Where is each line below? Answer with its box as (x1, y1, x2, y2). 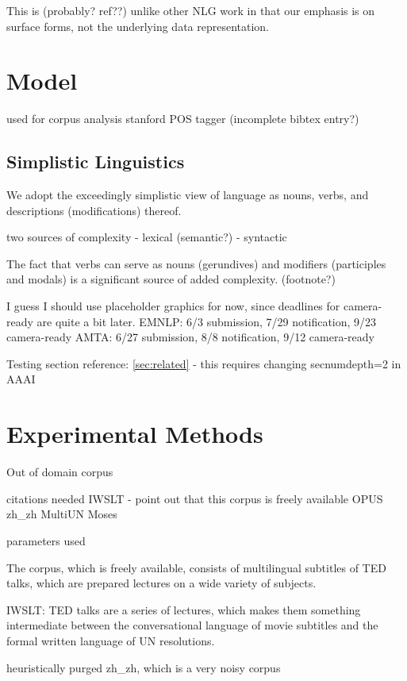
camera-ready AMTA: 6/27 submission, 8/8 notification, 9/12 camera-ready (6, 329, 374, 345)
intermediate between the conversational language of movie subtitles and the (6, 617, 378, 633)
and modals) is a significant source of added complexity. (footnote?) (6, 271, 336, 287)
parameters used (6, 532, 86, 548)
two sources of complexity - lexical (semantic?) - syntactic (6, 229, 287, 245)
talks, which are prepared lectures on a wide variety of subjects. (6, 575, 317, 591)
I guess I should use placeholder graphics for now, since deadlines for (6, 298, 340, 314)
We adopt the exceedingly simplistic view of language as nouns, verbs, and (6, 187, 369, 203)
